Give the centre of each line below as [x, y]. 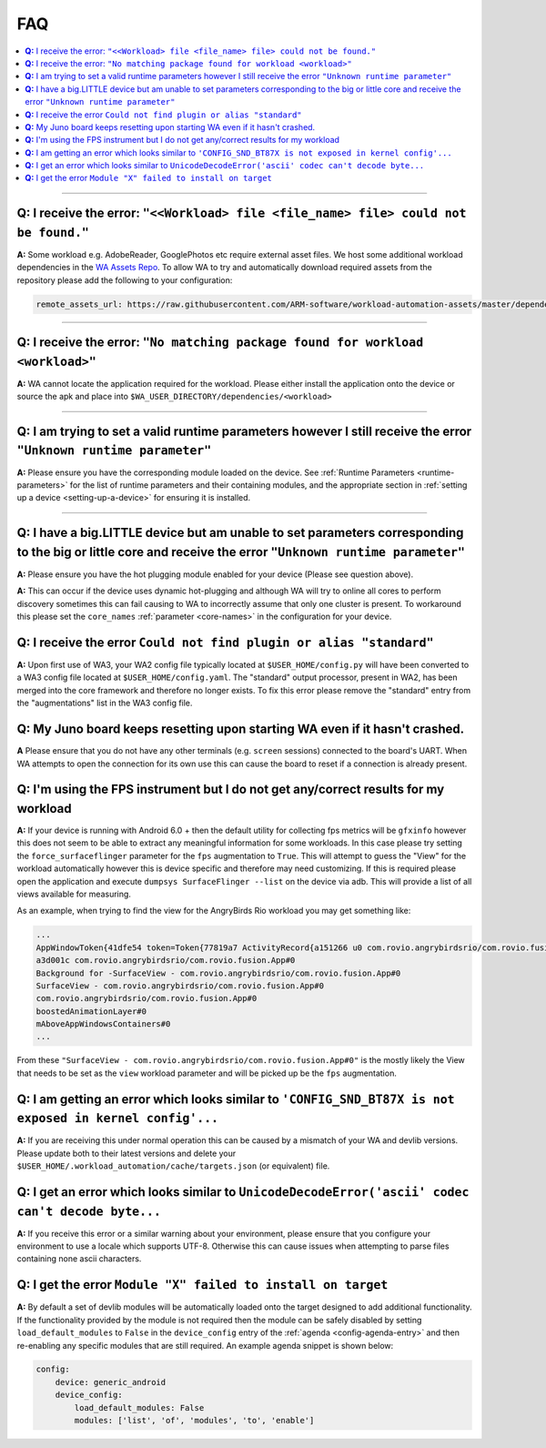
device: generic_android [111, 1382]
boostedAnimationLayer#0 [91, 1011]
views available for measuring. [74, 894]
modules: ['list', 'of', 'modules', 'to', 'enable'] [194, 1421]
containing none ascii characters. [79, 1259]
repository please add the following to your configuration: [125, 280]
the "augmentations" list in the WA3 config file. [105, 703]
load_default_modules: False [139, 1407]
